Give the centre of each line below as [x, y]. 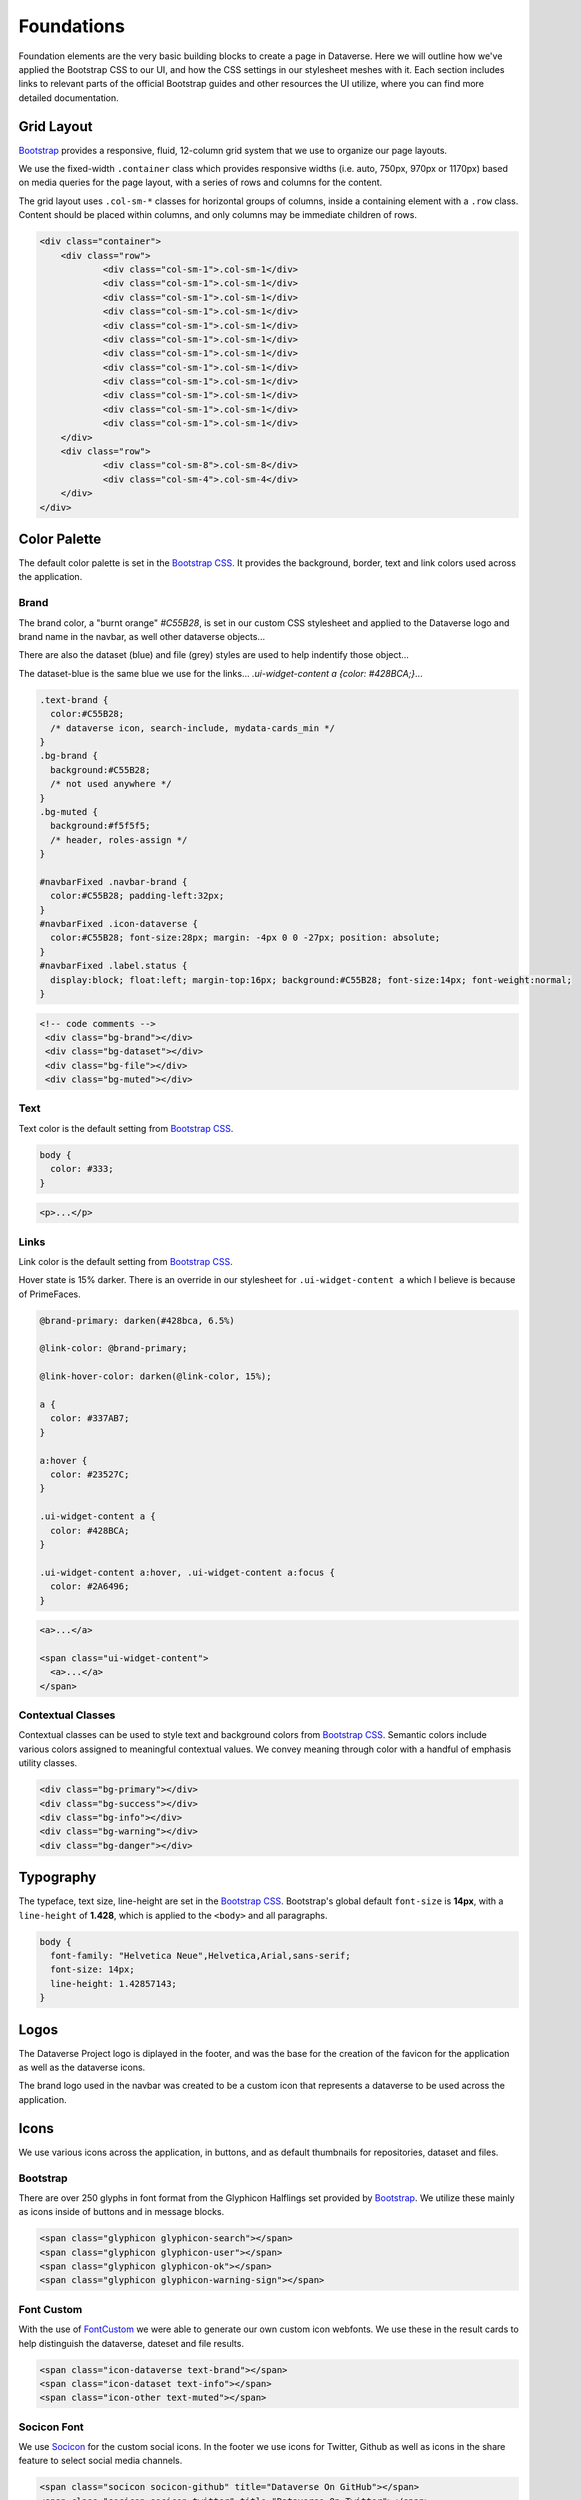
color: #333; [82, 1169]
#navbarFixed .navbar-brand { [113, 881]
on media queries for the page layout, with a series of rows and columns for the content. [200, 182]
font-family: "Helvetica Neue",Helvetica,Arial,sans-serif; [200, 1955]
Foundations [71, 26]
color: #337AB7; [90, 1418]
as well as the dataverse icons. [82, 2067]
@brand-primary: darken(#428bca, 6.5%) [137, 1320]
